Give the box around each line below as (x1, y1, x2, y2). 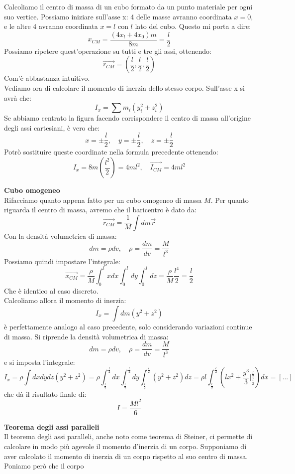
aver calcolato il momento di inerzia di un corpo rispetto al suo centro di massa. (4, 451, 248, 461)
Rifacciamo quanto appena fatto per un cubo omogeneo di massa (4, 194, 202, 205)
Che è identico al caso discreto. (4, 285, 98, 296)
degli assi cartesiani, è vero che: (4, 122, 99, 133)
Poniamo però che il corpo (4, 461, 84, 471)
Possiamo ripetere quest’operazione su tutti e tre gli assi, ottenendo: (4, 45, 211, 56)
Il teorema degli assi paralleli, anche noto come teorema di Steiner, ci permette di (4, 431, 253, 442)
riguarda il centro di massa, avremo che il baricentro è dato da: (4, 204, 197, 215)
